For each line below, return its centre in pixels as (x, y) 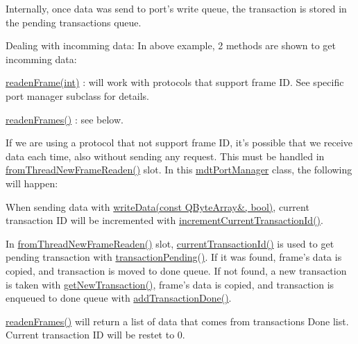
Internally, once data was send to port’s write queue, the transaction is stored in (176, 8)
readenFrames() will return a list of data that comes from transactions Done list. (177, 321)
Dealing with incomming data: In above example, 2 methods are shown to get (171, 45)
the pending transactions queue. (74, 22)
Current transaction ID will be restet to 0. (95, 335)
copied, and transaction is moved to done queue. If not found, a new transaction (176, 270)
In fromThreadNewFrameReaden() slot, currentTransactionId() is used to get (170, 243)
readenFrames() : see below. (65, 119)
